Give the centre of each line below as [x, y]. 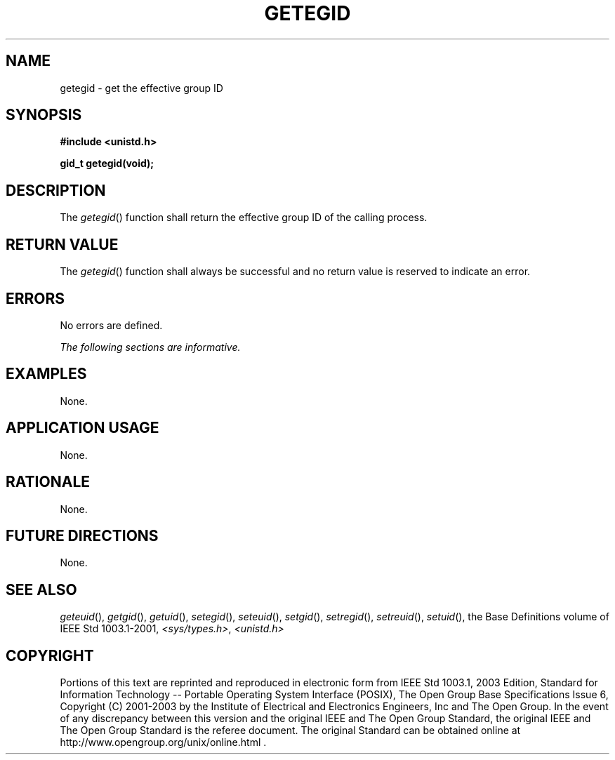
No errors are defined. [111, 325]
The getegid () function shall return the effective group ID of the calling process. [244, 218]
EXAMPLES [46, 374]
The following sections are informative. [150, 347]
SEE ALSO [41, 589]
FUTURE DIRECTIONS [82, 535]
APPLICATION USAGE [82, 428]
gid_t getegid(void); [107, 164]
